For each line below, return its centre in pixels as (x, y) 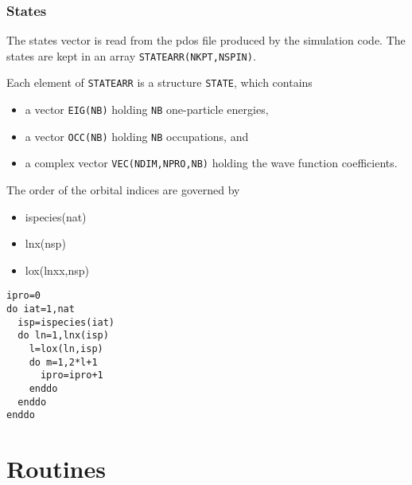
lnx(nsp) (45, 243)
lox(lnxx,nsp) (57, 270)
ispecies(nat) (56, 216)
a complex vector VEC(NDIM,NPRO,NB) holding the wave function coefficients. (211, 163)
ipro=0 (23, 296)
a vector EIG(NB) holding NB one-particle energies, (147, 110)
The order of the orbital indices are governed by (123, 190)
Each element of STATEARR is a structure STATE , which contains (159, 82)
